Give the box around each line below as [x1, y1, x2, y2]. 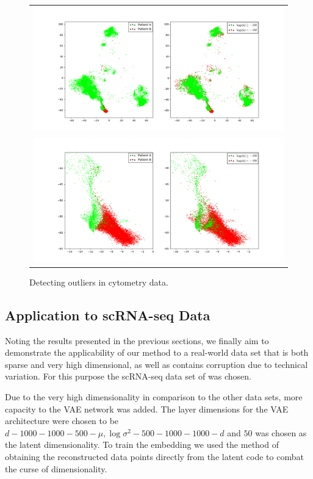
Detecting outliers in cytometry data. [29, 275, 168, 288]
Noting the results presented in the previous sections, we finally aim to [5, 334, 269, 347]
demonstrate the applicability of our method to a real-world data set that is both [5, 346, 309, 359]
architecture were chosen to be [5, 414, 119, 427]
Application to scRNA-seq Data [5, 305, 210, 324]
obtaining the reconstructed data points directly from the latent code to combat [5, 450, 304, 463]
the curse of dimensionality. [5, 462, 107, 475]
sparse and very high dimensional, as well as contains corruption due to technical [5, 358, 308, 370]
